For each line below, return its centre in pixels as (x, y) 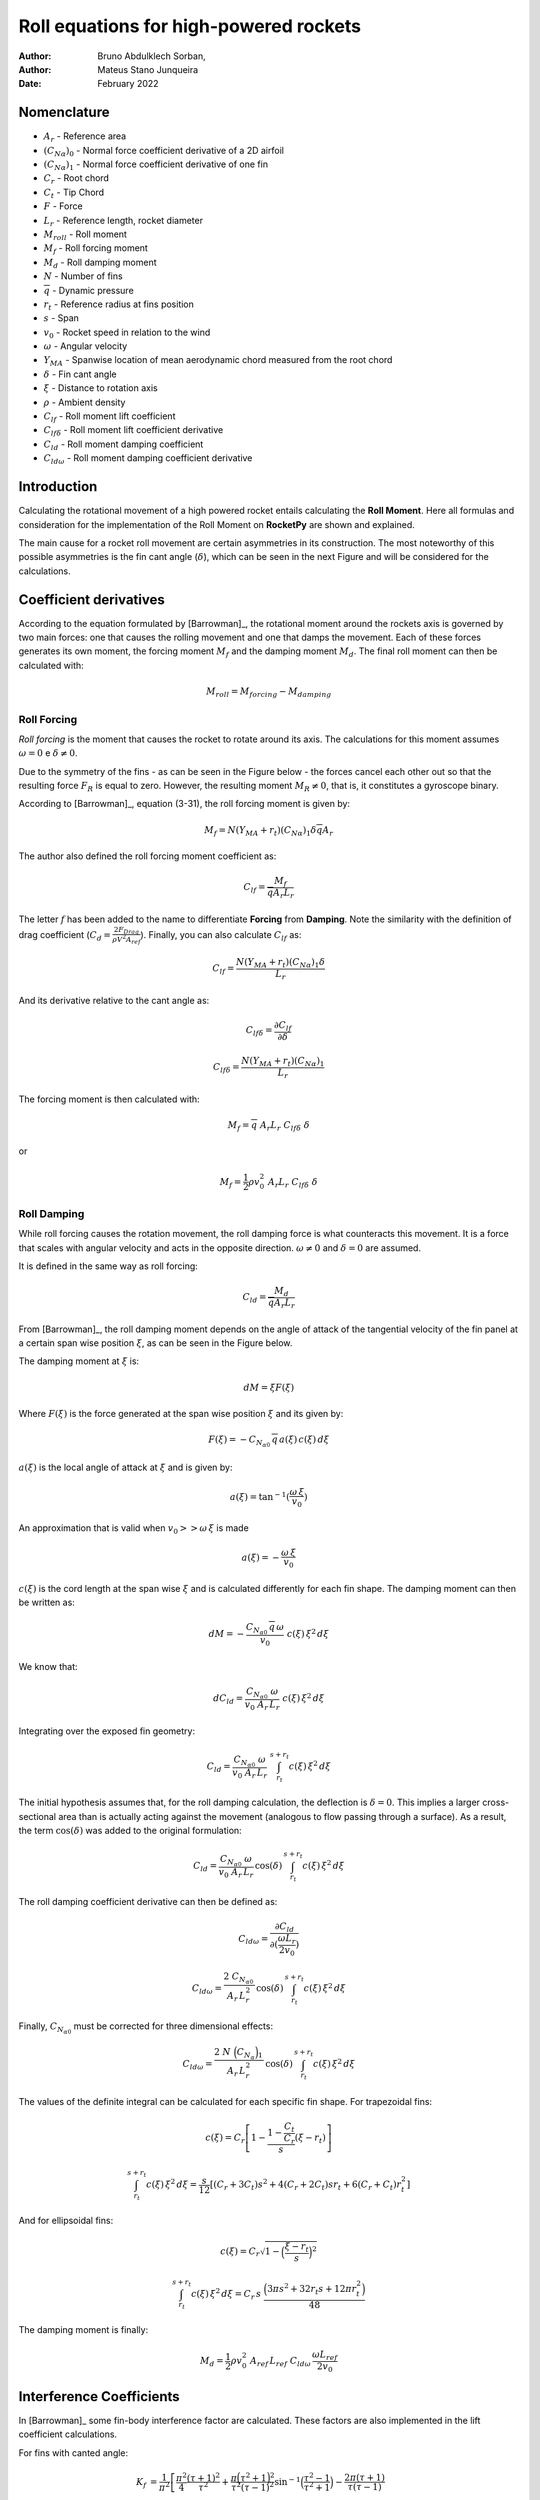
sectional (37, 1816)
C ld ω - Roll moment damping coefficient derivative (148, 459)
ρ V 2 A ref (126, 939)
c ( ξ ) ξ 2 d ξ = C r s (226, 2294)
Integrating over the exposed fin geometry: (107, 1731)
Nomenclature (64, 112)
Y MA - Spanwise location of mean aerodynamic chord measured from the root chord (218, 361)
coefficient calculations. (68, 2434)
